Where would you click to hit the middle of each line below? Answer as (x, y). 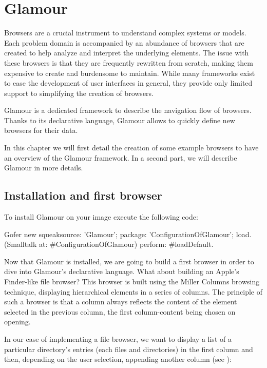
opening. (17, 322)
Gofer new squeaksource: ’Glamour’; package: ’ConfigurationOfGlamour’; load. (128, 234)
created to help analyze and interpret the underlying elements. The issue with (127, 53)
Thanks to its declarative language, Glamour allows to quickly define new (120, 120)
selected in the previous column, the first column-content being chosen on (120, 311)
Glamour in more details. (44, 168)
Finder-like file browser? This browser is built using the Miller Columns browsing (132, 282)
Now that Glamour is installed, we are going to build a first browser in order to (129, 261)
